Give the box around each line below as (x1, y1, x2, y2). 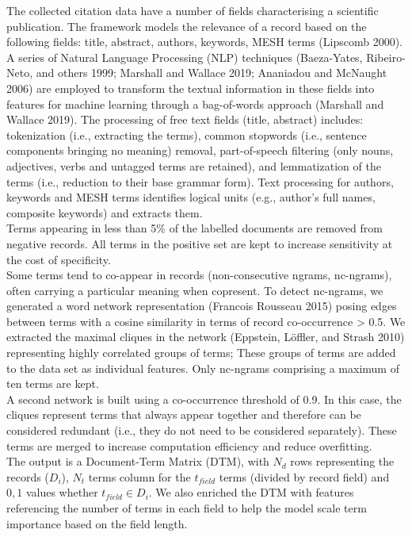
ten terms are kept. (6, 375, 99, 392)
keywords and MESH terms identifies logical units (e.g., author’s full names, (6, 189, 376, 205)
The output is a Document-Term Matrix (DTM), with (6, 453, 269, 470)
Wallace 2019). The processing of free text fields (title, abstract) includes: (6, 111, 364, 128)
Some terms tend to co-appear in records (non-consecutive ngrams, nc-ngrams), (6, 267, 392, 283)
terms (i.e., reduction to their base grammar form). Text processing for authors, (6, 173, 394, 190)
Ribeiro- (366, 48, 406, 65)
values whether (25, 484, 98, 501)
